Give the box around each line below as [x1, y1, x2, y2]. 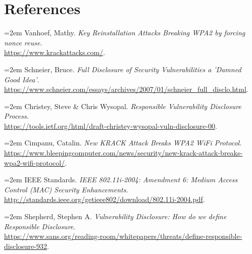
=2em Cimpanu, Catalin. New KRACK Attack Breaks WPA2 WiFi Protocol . [4, 137, 242, 148]
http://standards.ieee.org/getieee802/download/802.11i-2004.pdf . [4, 194, 205, 205]
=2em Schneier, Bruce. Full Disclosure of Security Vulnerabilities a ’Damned [4, 64, 241, 74]
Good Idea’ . [4, 74, 39, 84]
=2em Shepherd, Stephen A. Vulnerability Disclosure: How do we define [4, 211, 227, 222]
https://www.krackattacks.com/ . [4, 47, 106, 58]
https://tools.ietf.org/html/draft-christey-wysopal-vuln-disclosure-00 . [4, 120, 217, 131]
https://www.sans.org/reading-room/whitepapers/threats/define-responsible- [4, 231, 242, 241]
